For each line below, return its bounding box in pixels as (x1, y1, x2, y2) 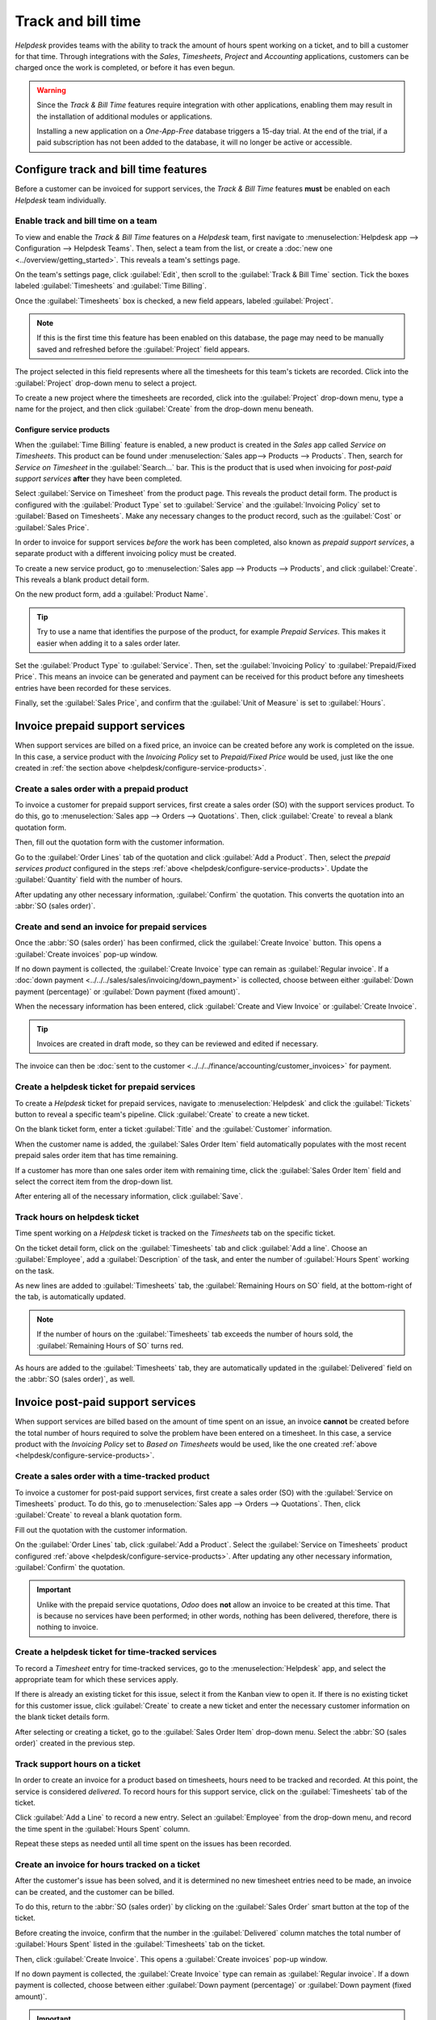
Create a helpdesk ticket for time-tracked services (15, 1647, 217, 1658)
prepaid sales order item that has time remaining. (15, 1151, 178, 1160)
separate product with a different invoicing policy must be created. (15, 549, 237, 558)
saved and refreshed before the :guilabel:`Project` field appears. (36, 344, 250, 354)
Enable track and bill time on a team (15, 215, 157, 226)
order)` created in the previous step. (15, 1738, 136, 1748)
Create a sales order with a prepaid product (15, 783, 189, 794)
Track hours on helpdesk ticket (15, 1212, 140, 1223)
